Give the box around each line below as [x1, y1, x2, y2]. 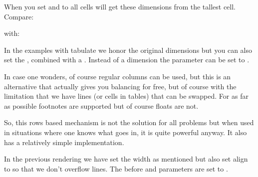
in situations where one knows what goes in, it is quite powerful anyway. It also [4, 127, 247, 137]
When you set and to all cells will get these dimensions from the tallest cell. [4, 1, 236, 11]
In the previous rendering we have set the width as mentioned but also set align [4, 154, 248, 164]
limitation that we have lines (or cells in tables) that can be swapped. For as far [4, 91, 249, 101]
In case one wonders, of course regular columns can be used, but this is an [4, 71, 231, 81]
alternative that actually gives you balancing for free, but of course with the [4, 81, 237, 91]
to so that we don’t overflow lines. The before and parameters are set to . [4, 163, 228, 174]
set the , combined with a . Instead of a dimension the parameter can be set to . [4, 54, 250, 65]
